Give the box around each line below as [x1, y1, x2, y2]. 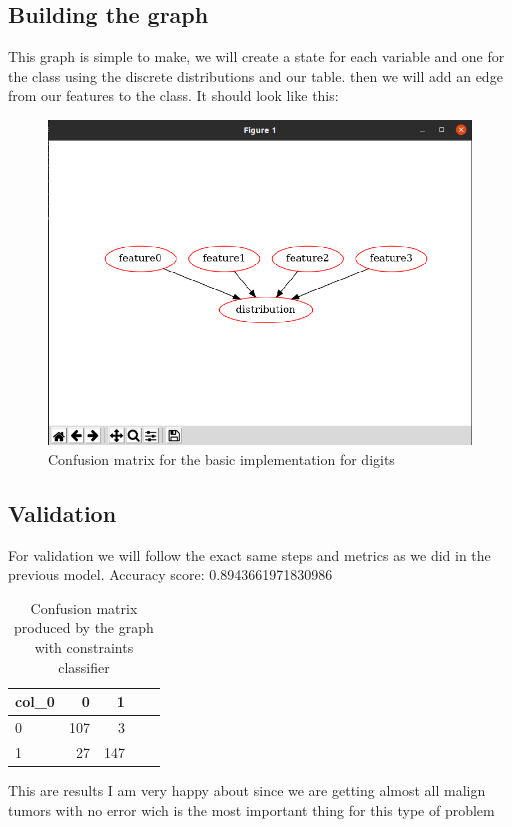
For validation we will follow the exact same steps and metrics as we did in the [8, 544, 491, 565]
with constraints [34, 637, 134, 658]
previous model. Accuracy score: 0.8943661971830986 [8, 564, 333, 585]
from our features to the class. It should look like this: [8, 85, 339, 106]
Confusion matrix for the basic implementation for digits [48, 448, 395, 469]
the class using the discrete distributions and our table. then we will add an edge [8, 65, 503, 86]
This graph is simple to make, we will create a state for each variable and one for [8, 46, 505, 67]
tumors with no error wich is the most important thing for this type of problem [8, 799, 495, 820]
